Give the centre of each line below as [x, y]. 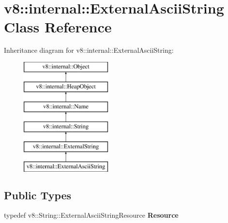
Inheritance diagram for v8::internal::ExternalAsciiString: [89, 50]
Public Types [38, 195]
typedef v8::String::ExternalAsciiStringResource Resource [91, 215]
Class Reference [58, 27]
